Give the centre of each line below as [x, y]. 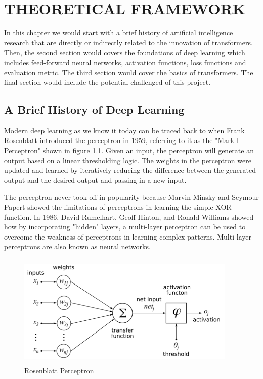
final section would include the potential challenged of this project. [107, 82]
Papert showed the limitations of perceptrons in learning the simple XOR [118, 207]
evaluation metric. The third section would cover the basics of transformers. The [129, 72]
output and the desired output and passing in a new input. [95, 180]
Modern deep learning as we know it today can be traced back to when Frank [124, 130]
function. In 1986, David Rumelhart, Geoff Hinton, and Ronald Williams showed [129, 217]
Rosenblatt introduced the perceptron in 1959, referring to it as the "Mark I [122, 140]
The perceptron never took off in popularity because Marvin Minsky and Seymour [131, 197]
